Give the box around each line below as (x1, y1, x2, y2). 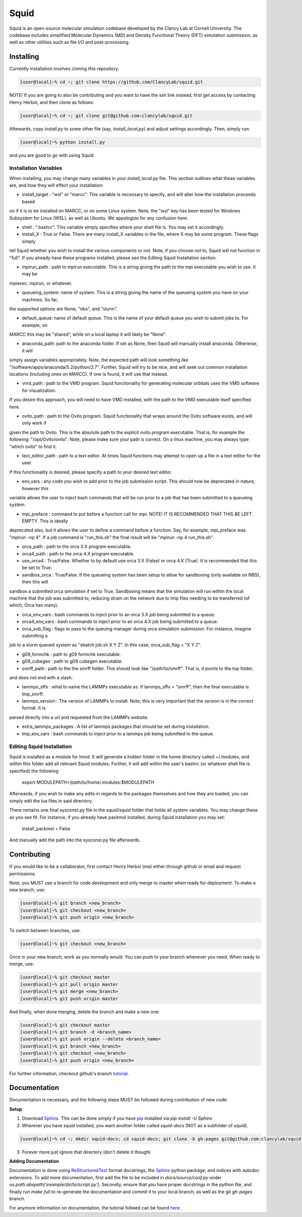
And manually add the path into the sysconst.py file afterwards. (9, 837, 141, 843)
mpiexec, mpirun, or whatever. (9, 280, 72, 286)
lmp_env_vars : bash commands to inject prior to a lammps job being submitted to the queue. (22, 730, 214, 736)
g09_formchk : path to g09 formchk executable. (22, 651, 121, 657)
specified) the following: (9, 768, 60, 774)
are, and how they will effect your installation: (9, 182, 104, 189)
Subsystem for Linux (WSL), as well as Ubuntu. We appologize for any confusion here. (9, 215, 189, 221)
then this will (22, 579, 48, 585)
